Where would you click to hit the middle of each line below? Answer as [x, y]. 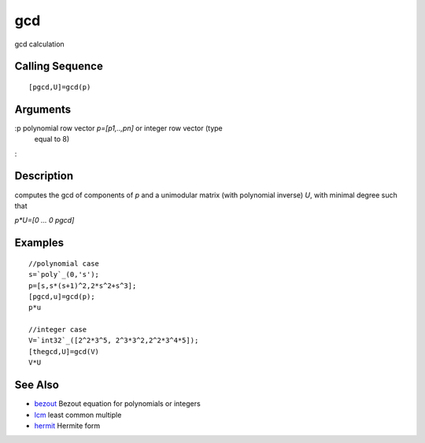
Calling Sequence [59, 66]
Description [44, 176]
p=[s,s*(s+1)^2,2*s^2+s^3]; [83, 286]
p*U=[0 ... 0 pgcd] [44, 220]
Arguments [43, 109]
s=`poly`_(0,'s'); [64, 275]
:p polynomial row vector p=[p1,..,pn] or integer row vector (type [119, 128]
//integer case [58, 330]
